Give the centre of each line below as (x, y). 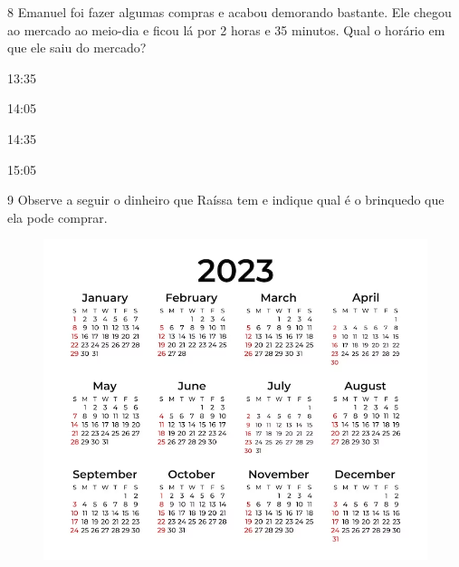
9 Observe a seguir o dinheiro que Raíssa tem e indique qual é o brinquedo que (226, 200)
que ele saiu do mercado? (77, 48)
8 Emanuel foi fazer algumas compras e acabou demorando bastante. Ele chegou (229, 12)
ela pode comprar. (57, 217)
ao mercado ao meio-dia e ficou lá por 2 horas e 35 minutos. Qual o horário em (226, 29)
